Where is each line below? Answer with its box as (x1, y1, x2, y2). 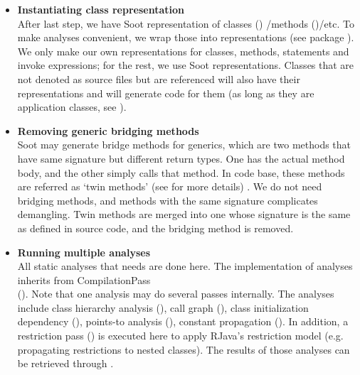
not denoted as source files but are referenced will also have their (17, 71, 300, 86)
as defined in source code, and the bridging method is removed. (17, 220, 294, 235)
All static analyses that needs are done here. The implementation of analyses (17, 259, 353, 273)
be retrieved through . (17, 356, 114, 371)
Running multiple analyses (17, 244, 150, 259)
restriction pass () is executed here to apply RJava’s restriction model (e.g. (17, 328, 344, 343)
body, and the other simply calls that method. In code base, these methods (17, 165, 345, 180)
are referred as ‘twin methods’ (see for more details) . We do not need (17, 179, 322, 194)
